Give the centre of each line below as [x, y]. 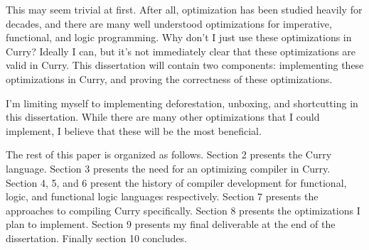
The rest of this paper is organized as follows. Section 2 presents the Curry [169, 154]
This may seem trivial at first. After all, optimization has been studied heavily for [184, 9]
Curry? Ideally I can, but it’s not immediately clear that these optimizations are [181, 51]
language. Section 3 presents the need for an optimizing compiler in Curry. [168, 168]
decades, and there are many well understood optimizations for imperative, [169, 23]
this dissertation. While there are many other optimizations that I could [163, 117]
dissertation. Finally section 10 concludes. [96, 238]
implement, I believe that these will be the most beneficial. [134, 130]
